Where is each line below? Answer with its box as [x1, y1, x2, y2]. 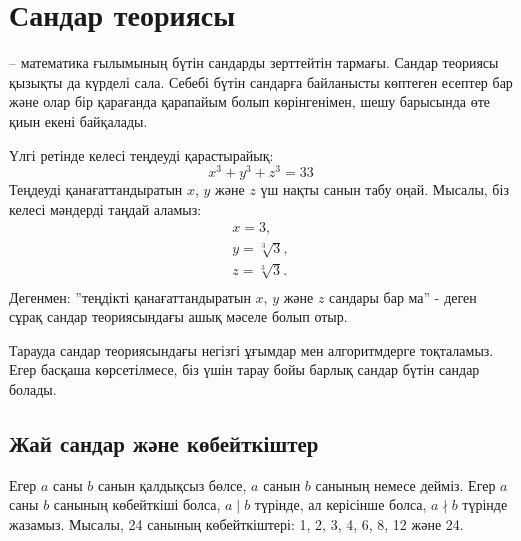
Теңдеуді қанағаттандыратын [9, 179, 183, 200]
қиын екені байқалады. [9, 110, 148, 131]
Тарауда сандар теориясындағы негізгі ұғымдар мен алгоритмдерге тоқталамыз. [9, 339, 494, 360]
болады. [9, 378, 57, 399]
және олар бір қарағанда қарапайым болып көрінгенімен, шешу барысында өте [9, 91, 491, 112]
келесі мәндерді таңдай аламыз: [9, 198, 202, 219]
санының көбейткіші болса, [53, 494, 221, 515]
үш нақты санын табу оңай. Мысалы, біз [260, 179, 509, 200]
